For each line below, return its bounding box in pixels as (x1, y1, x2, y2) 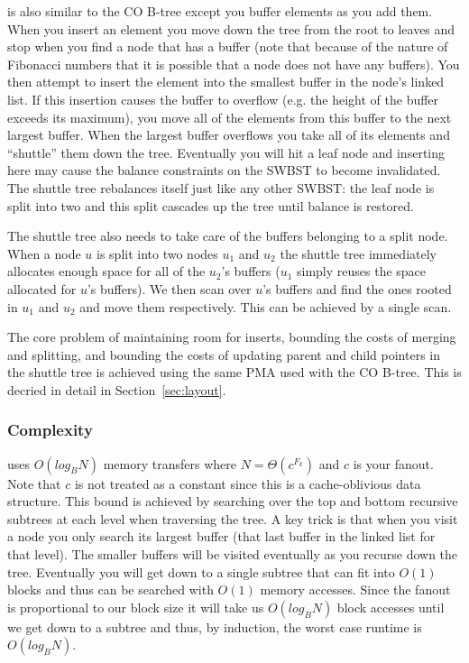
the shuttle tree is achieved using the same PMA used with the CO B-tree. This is (7, 363, 462, 382)
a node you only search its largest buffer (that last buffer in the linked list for (7, 527, 436, 546)
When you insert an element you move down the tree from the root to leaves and (7, 19, 455, 38)
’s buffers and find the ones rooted (262, 279, 452, 298)
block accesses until (336, 597, 445, 616)
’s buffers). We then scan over (87, 279, 252, 298)
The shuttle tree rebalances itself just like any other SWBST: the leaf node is (7, 178, 435, 197)
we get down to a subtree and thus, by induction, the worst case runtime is (7, 617, 422, 636)
